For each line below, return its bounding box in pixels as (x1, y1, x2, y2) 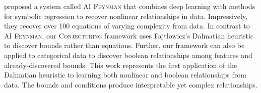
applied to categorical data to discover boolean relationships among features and (4, 49, 252, 60)
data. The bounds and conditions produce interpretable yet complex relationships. (4, 79, 257, 89)
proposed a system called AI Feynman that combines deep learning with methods (4, 1, 255, 11)
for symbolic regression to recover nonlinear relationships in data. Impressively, (4, 10, 248, 21)
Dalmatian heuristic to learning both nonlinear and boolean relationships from (4, 69, 246, 80)
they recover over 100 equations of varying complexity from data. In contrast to (4, 20, 250, 31)
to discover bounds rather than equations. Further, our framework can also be (4, 40, 245, 50)
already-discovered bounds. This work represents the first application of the (4, 59, 237, 70)
